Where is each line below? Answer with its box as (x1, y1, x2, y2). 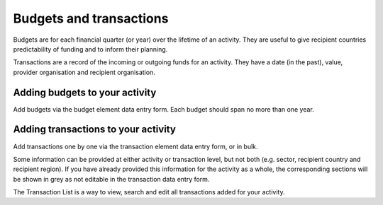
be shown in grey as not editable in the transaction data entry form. (13, 175, 210, 183)
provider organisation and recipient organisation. (13, 68, 155, 76)
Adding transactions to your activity (13, 124, 177, 136)
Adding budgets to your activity (13, 86, 157, 98)
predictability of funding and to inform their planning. (13, 45, 168, 53)
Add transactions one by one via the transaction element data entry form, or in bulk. (13, 142, 258, 151)
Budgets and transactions (13, 11, 169, 26)
